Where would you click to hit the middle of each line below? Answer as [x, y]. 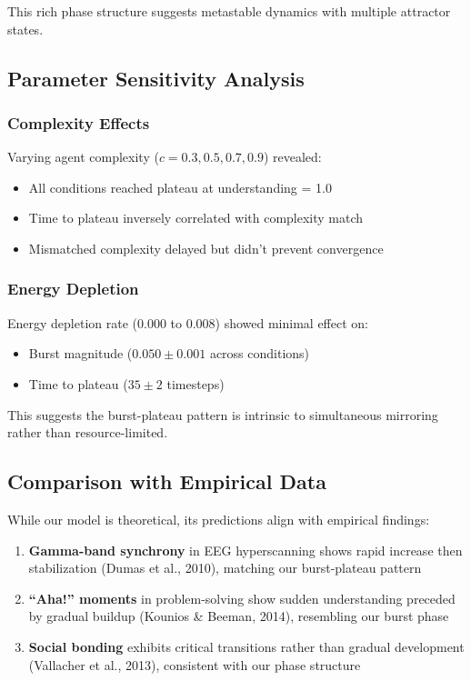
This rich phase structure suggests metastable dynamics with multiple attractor [229, 11]
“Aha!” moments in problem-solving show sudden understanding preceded [242, 598]
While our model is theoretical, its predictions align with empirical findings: [219, 519]
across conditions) [260, 353]
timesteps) [195, 383]
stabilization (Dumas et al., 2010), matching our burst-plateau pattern [225, 568]
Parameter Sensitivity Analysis [156, 78]
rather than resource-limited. [88, 432]
